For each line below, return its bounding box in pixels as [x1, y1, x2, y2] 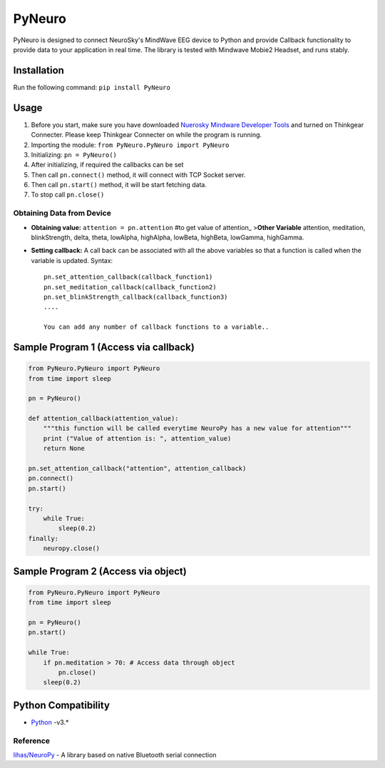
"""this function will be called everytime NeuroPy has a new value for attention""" [43, 424, 352, 432]
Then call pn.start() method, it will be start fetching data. [31, 181, 207, 189]
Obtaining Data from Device [13, 208, 112, 218]
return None [43, 444, 86, 453]
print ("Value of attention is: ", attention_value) [43, 434, 232, 442]
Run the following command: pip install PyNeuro [13, 83, 170, 91]
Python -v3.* [31, 718, 69, 727]
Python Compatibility [13, 699, 111, 711]
